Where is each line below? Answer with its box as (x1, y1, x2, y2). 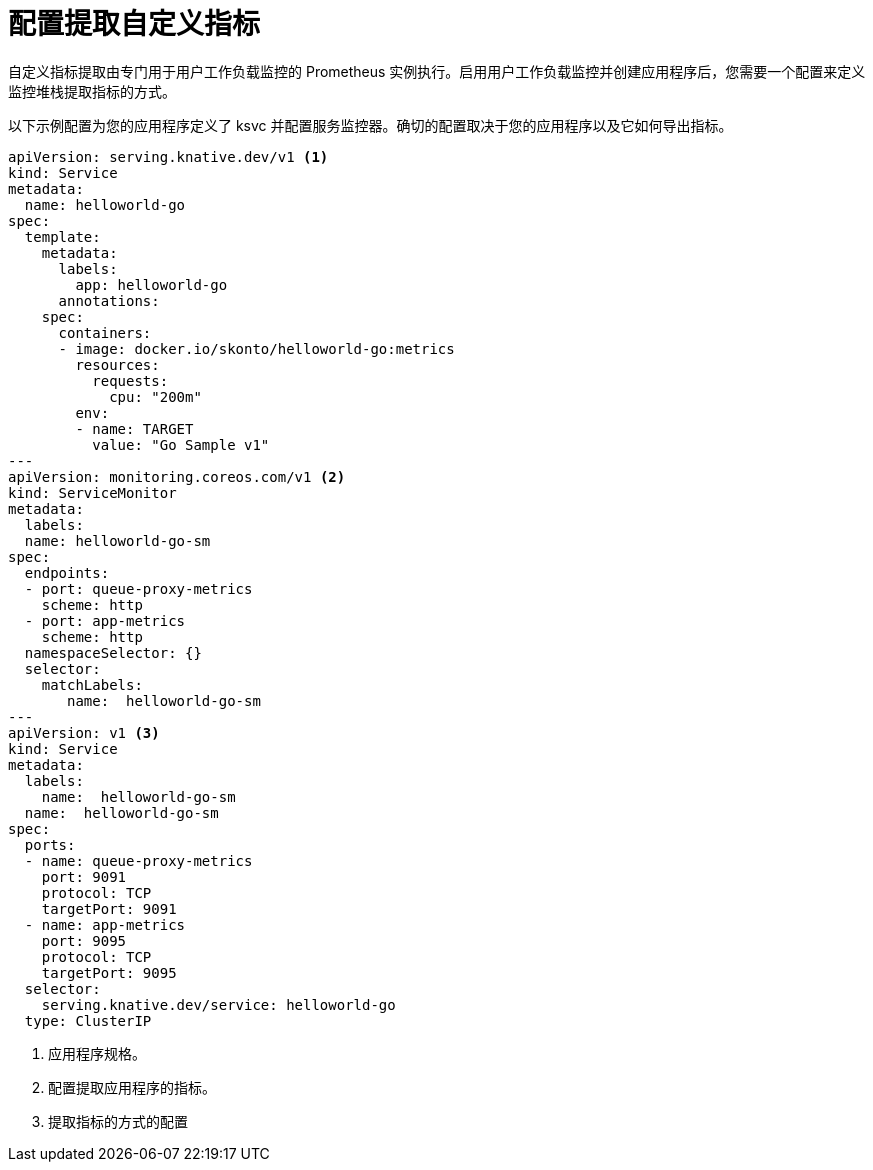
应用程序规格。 (48, 1044, 146, 1062)
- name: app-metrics (24, 916, 186, 933)
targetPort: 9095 (41, 964, 177, 981)
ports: (24, 836, 76, 853)
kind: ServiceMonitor (8, 484, 177, 501)
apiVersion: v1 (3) (8, 724, 160, 741)
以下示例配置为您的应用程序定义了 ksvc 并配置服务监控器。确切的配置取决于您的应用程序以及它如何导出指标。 (8, 116, 733, 134)
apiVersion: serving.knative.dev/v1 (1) (8, 148, 329, 165)
